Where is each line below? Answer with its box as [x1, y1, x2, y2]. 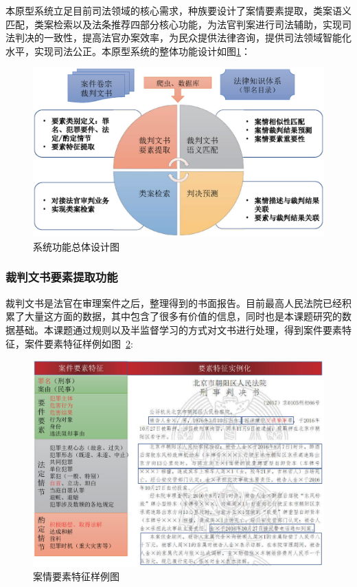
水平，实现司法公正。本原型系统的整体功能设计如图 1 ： [5, 43, 251, 58]
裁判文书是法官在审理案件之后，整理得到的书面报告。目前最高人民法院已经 [5, 295, 342, 310]
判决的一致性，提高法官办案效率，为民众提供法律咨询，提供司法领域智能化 [14, 30, 352, 45]
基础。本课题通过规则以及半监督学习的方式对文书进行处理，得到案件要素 [14, 322, 342, 337]
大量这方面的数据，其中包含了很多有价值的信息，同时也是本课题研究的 [24, 309, 342, 323]
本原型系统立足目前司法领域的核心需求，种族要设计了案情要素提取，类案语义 [5, 3, 352, 17]
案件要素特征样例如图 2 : [24, 336, 133, 350]
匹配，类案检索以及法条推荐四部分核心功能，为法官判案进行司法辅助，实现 [5, 17, 342, 31]
